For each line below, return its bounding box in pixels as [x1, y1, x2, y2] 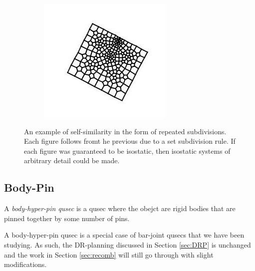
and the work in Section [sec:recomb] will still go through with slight [4, 249, 214, 260]
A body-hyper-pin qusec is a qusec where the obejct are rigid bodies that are [4, 203, 236, 214]
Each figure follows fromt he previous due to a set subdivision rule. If [24, 136, 236, 146]
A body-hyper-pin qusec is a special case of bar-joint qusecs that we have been [4, 230, 245, 240]
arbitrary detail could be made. [24, 155, 120, 166]
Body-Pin [4, 180, 54, 195]
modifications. [4, 259, 47, 270]
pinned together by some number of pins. [4, 213, 130, 223]
